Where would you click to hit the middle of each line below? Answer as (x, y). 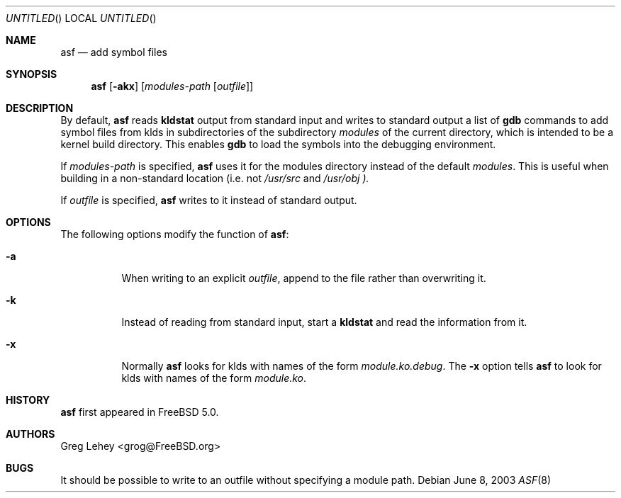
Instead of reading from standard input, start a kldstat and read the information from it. (324, 322)
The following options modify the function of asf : (175, 234)
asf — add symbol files (114, 52)
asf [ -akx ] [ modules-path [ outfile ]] (172, 86)
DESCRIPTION (40, 108)
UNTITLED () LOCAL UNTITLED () (81, 18)
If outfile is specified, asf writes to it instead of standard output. (209, 200)
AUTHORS (30, 434)
